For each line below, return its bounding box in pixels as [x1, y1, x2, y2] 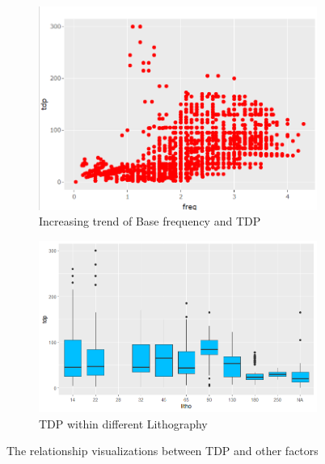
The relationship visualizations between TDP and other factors [6, 442, 319, 459]
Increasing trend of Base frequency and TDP [39, 213, 261, 230]
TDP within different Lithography [39, 415, 208, 432]
